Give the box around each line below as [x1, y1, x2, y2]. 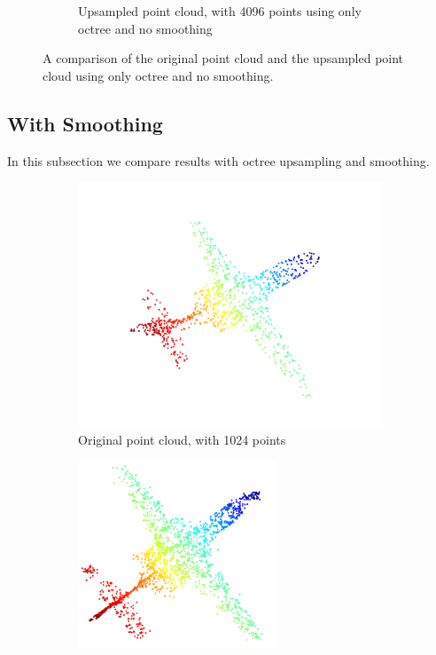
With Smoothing [7, 109, 163, 137]
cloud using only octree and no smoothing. [43, 66, 274, 84]
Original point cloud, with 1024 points [78, 430, 286, 448]
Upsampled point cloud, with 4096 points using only [78, 2, 362, 20]
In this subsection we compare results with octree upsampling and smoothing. [7, 151, 430, 170]
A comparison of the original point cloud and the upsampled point [43, 49, 404, 67]
